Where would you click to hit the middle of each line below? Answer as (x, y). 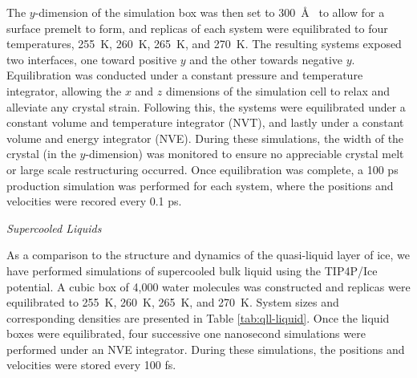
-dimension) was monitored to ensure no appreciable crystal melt (245, 154)
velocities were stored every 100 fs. (91, 365)
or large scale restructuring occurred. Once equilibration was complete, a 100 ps (202, 169)
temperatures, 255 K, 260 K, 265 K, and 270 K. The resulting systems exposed (204, 44)
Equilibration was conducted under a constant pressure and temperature (185, 75)
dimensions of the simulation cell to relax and (278, 90)
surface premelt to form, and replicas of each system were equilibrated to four (197, 28)
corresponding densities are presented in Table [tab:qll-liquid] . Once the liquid (198, 317)
